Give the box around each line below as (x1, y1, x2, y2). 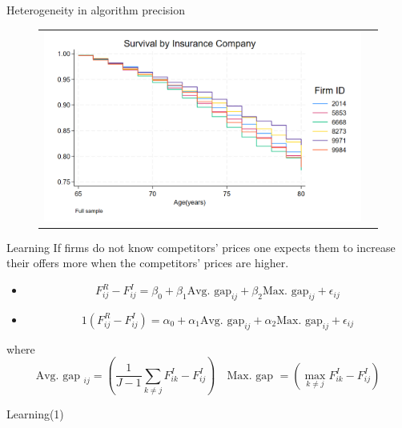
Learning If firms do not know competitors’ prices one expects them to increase (6, 238, 396, 255)
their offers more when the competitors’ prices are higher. (6, 254, 289, 271)
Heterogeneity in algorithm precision (6, 2, 186, 18)
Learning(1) (6, 405, 64, 422)
